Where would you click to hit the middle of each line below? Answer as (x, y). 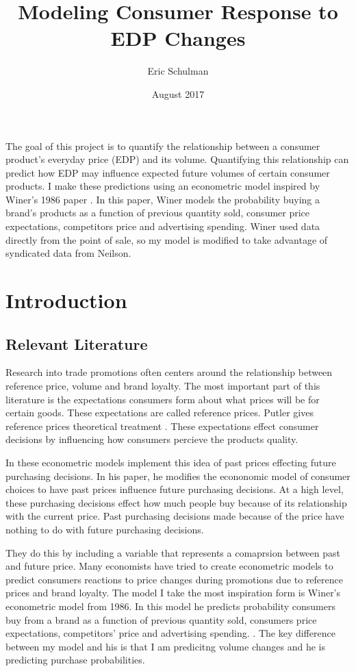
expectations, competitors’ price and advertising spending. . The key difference (170, 633)
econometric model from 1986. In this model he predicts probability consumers (170, 606)
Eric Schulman (178, 71)
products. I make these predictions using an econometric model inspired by (163, 186)
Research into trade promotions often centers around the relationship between (169, 372)
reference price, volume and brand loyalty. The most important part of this (163, 386)
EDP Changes (178, 38)
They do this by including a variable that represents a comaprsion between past (173, 552)
